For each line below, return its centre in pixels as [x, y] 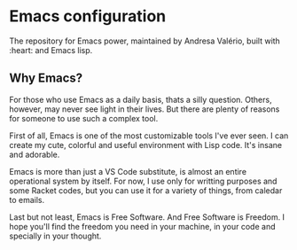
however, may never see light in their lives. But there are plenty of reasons [145, 109]
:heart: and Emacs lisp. [51, 50]
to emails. [27, 199]
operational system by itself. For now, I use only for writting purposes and [143, 181]
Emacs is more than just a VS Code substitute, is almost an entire [128, 171]
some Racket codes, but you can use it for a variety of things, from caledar [146, 190]
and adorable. [35, 154]
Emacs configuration [88, 16]
